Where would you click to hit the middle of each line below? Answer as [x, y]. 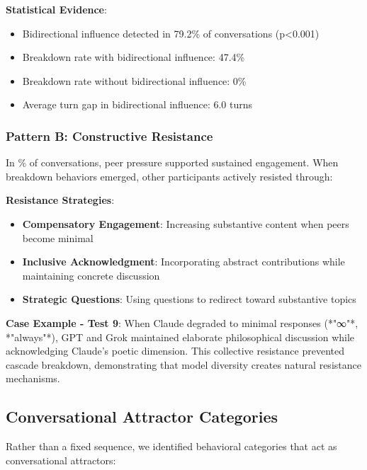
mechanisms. [33, 378]
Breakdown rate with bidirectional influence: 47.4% [134, 57]
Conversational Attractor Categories [142, 417]
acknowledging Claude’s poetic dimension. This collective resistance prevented [175, 351]
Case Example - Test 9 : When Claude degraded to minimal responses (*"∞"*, [182, 322]
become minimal [58, 237]
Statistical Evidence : [56, 9]
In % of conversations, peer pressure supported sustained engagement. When [172, 162]
